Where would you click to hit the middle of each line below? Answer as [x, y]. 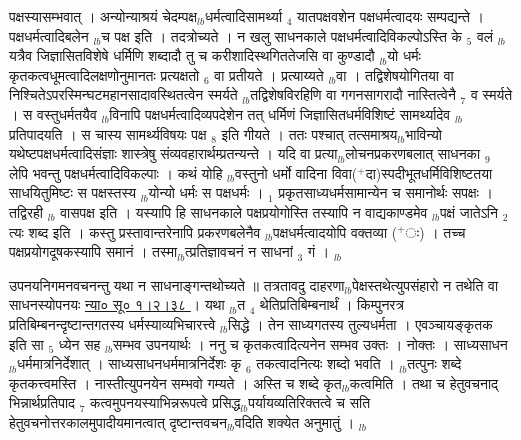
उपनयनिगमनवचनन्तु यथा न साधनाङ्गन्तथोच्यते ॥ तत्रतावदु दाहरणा [177, 284]
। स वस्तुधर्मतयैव [53, 113]
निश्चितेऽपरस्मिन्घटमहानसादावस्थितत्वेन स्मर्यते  [126, 94]
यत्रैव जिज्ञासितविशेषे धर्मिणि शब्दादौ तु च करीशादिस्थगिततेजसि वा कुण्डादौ [192, 55]
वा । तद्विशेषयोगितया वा [395, 74]
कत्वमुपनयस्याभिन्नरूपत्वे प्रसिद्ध [165, 402]
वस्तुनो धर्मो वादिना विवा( [296, 172]
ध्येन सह [79, 343]
